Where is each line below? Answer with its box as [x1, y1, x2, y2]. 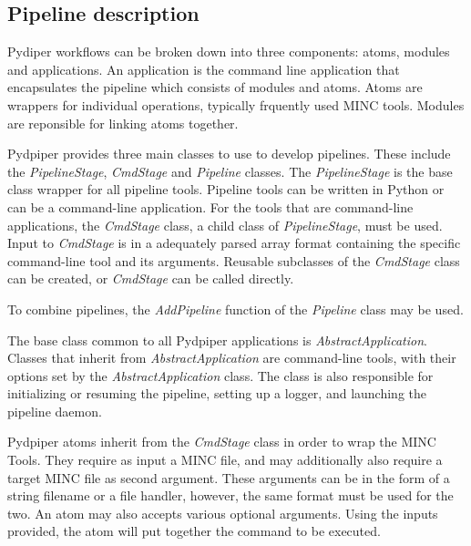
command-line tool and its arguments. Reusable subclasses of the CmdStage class [7, 251, 460, 270]
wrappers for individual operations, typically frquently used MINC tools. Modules [7, 95, 465, 114]
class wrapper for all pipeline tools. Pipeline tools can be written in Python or [7, 180, 445, 199]
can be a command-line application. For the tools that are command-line [7, 197, 414, 216]
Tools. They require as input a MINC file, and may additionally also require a [7, 450, 443, 469]
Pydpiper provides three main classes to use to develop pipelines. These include [7, 144, 451, 163]
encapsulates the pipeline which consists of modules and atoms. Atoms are [7, 77, 423, 97]
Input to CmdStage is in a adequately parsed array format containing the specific [7, 233, 461, 252]
